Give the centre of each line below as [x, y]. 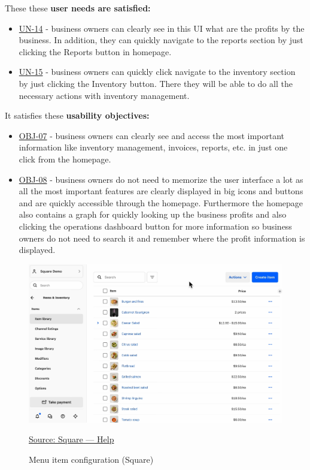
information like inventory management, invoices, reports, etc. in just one [153, 147]
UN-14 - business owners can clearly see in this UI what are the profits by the [162, 28]
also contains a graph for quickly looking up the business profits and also [153, 214]
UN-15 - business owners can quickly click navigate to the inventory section [157, 72]
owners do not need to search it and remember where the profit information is [162, 238]
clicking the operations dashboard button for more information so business [155, 226]
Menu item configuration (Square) [91, 459]
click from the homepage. [65, 159]
